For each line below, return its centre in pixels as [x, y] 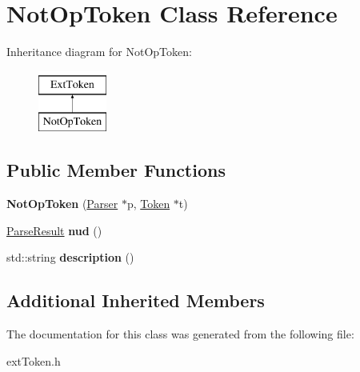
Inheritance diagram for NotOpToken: [99, 52]
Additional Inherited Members [136, 300]
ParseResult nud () [54, 230]
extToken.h [34, 360]
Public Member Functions [116, 170]
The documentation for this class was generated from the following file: [180, 334]
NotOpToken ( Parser [62, 204]
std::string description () [70, 257]
